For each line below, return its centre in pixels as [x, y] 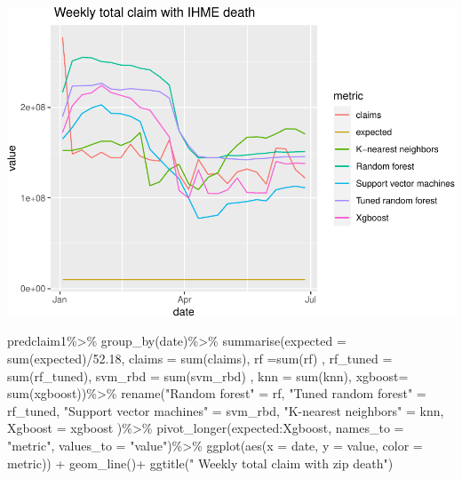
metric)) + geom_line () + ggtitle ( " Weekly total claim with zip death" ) [200, 463]
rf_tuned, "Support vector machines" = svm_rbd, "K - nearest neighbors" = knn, [226, 410]
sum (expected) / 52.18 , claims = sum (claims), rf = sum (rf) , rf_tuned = [200, 358]
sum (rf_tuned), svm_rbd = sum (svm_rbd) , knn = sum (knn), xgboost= [208, 375]
